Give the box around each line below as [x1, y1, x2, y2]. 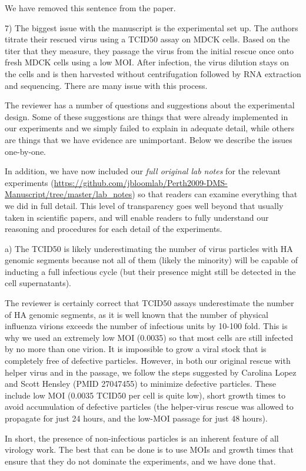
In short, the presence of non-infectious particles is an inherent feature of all [5, 432, 279, 444]
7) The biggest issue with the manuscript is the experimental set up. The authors [5, 21, 298, 34]
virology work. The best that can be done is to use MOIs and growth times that [5, 443, 294, 456]
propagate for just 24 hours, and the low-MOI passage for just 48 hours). [5, 412, 268, 424]
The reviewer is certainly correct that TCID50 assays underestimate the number [5, 297, 294, 309]
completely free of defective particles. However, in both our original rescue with [5, 354, 291, 367]
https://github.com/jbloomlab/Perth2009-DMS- [54, 176, 228, 188]
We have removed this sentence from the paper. [5, 2, 176, 14]
